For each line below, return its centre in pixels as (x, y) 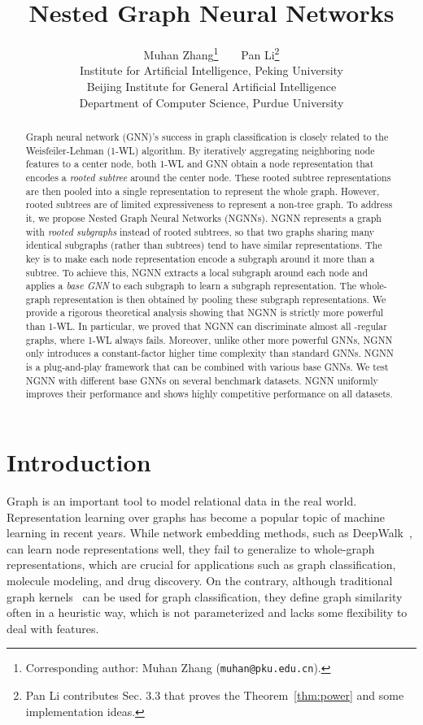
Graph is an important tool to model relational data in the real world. (182, 501)
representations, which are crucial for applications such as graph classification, (201, 564)
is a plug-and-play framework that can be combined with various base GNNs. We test (207, 367)
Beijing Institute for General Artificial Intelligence (211, 86)
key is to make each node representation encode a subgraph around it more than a (200, 258)
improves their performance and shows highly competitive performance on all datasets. (209, 394)
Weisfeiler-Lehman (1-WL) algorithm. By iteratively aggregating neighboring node (200, 150)
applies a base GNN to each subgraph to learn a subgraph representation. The (191, 286)
